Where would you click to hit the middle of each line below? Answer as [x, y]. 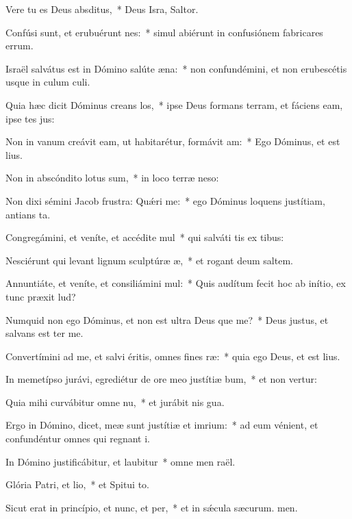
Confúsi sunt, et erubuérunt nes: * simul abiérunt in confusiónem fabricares [164, 32]
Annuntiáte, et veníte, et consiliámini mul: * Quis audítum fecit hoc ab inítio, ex [176, 283]
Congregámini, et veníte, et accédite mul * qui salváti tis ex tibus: [145, 237]
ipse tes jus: [30, 118]
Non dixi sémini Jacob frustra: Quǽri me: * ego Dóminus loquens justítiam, [165, 200]
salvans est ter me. [45, 333]
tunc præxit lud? [41, 296]
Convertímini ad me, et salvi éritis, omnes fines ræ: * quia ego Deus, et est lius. [173, 356]
